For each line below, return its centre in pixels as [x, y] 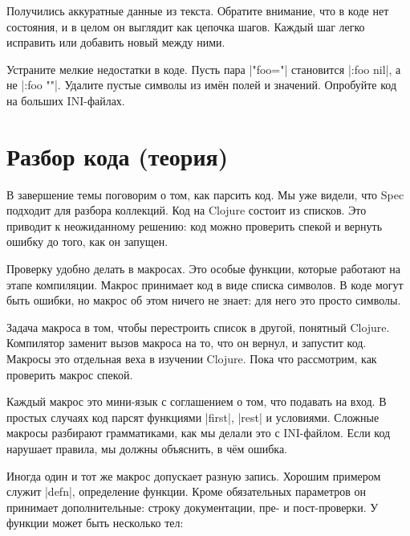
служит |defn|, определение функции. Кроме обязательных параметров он [187, 491]
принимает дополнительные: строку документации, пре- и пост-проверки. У [193, 507]
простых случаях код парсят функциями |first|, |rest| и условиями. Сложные [193, 417]
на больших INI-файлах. [66, 100]
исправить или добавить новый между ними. [116, 42]
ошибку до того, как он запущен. [87, 241]
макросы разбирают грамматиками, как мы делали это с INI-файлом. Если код [199, 433]
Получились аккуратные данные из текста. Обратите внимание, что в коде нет [198, 10]
